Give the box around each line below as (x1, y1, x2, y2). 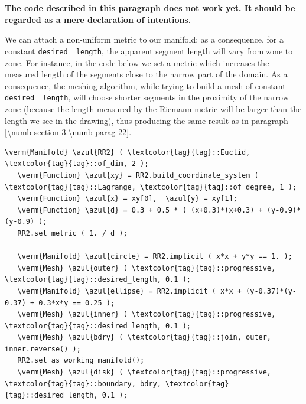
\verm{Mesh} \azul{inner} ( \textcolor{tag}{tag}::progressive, (17, 310, 276, 319)
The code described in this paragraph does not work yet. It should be (5, 2, 295, 14)
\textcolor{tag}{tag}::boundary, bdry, (5, 379, 161, 388)
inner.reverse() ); (5, 344, 81, 353)
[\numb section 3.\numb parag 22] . (5, 126, 132, 138)
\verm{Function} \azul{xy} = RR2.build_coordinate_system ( (17, 171, 259, 180)
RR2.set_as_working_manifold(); (17, 356, 145, 365)
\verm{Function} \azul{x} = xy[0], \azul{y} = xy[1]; (17, 194, 237, 203)
